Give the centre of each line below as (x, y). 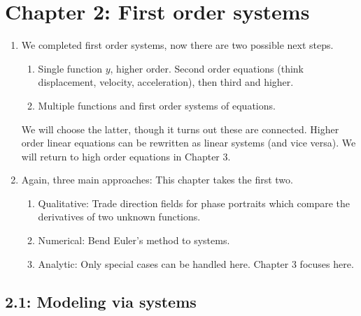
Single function (70, 68)
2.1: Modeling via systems (101, 301)
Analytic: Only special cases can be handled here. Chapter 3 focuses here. (196, 263)
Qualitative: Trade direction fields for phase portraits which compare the (194, 203)
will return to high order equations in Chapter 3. (126, 156)
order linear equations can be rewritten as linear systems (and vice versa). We (189, 143)
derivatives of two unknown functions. (119, 217)
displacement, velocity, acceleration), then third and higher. (166, 82)
